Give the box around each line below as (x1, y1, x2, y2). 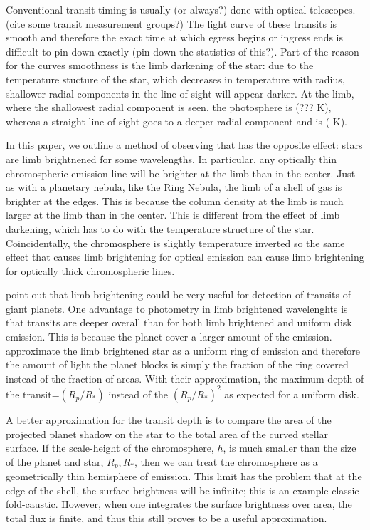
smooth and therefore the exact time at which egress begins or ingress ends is (6, 30, 344, 45)
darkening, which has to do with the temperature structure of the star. (6, 221, 314, 236)
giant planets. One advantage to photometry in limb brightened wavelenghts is (6, 301, 348, 316)
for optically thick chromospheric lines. (6, 263, 175, 278)
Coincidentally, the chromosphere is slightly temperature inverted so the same (6, 235, 345, 250)
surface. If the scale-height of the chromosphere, (6, 440, 214, 455)
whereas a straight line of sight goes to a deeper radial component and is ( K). (6, 113, 348, 128)
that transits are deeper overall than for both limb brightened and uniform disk (6, 315, 352, 330)
